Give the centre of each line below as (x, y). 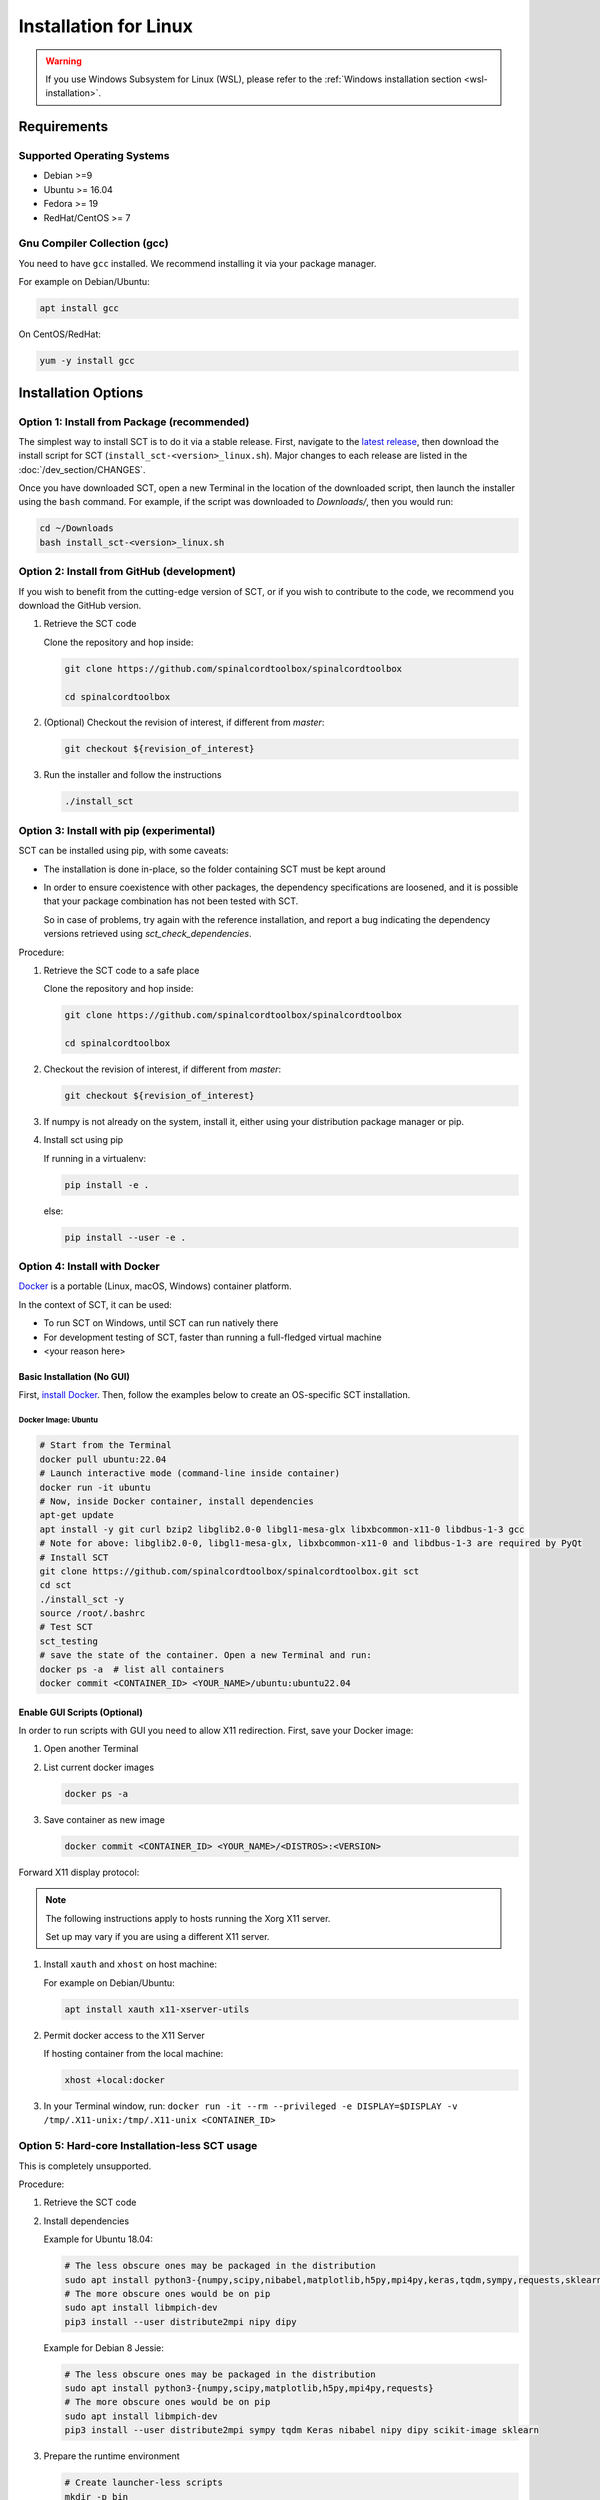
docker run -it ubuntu (95, 1487)
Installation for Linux (106, 26)
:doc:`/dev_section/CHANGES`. (82, 469)
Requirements (63, 126)
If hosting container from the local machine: (133, 2054)
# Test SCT (66, 1627)
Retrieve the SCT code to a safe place (121, 970)
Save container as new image (104, 1819)
